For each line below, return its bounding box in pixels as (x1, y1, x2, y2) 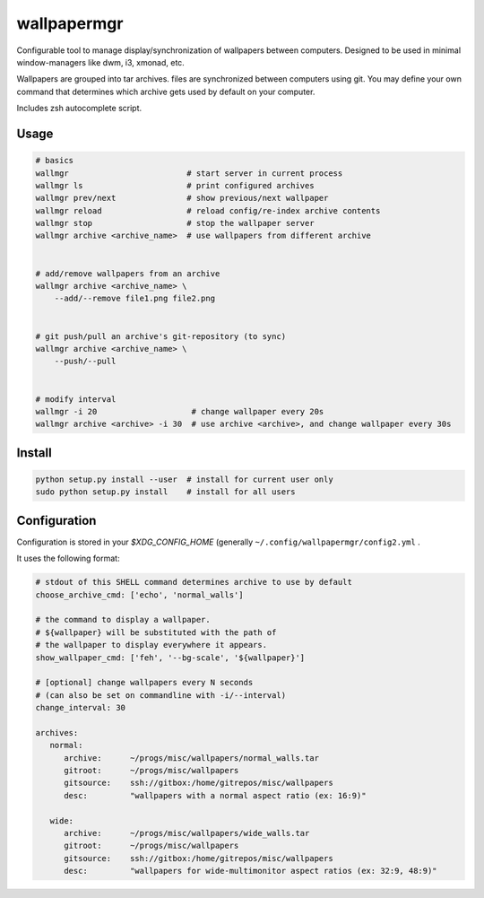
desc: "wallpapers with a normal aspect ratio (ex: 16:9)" (64, 790, 367, 800)
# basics (35, 155, 74, 166)
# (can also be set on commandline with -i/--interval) (35, 690, 287, 700)
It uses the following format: (16, 553, 120, 564)
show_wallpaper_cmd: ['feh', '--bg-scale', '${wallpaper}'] (35, 652, 306, 663)
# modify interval (35, 394, 117, 404)
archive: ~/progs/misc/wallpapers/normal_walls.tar (64, 753, 320, 763)
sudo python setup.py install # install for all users (35, 487, 296, 497)
